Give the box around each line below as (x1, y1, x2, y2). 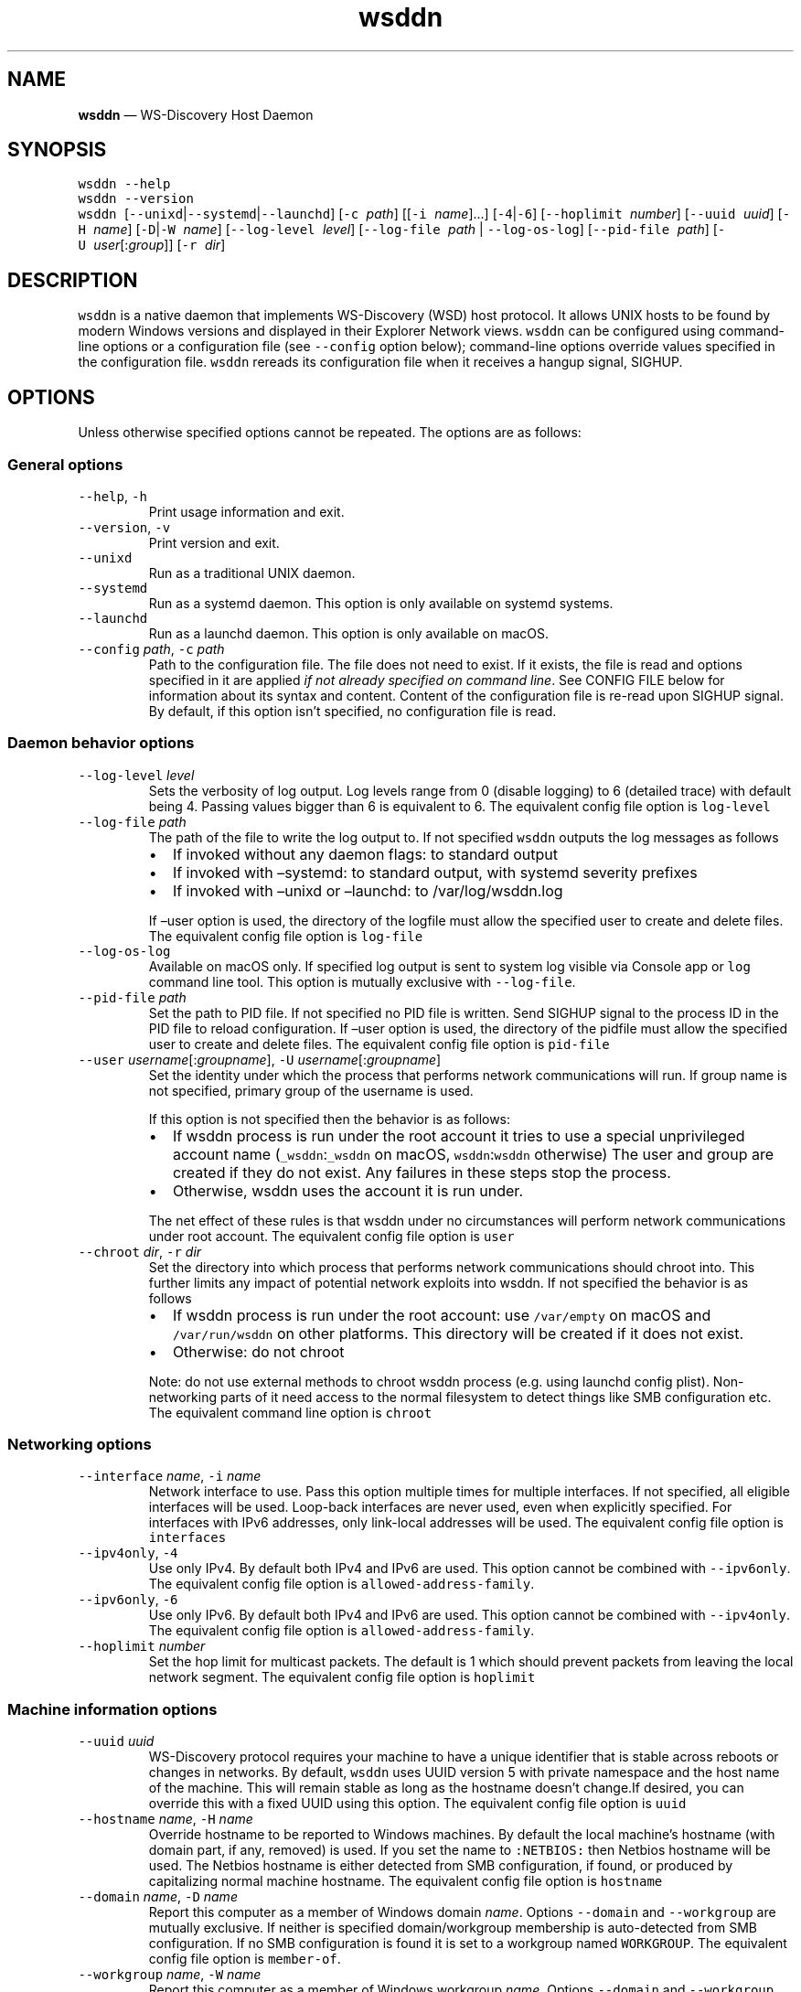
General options (7, 455, 123, 474)
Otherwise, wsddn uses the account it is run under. (172, 1181, 523, 1200)
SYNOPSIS (7, 138, 107, 162)
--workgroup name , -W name (78, 1966, 262, 1983)
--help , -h (78, 487, 147, 504)
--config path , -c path (78, 640, 225, 657)
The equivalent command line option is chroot (148, 1404, 433, 1420)
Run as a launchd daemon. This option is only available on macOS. (148, 625, 550, 641)
